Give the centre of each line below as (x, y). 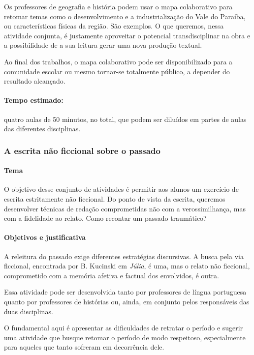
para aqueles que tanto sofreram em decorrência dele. (84, 347)
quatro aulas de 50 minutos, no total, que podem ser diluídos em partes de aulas (125, 119)
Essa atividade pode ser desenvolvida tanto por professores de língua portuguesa (125, 292)
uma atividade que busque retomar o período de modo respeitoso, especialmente (125, 337)
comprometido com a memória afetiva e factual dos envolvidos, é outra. (111, 275)
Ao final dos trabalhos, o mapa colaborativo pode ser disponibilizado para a (118, 61)
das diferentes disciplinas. (42, 129)
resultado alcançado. (35, 81)
